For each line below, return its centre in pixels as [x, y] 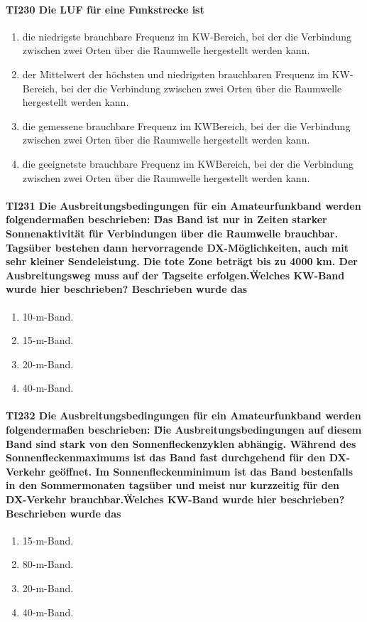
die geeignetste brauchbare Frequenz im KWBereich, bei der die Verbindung [188, 163]
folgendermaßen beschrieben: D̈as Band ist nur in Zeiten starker [166, 219]
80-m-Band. [48, 564]
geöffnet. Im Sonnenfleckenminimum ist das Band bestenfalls [201, 471]
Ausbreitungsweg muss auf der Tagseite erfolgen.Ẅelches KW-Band [175, 275]
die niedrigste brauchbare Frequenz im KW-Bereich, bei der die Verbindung [187, 36]
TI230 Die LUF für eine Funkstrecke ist [105, 9]
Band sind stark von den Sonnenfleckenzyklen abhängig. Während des [181, 443]
